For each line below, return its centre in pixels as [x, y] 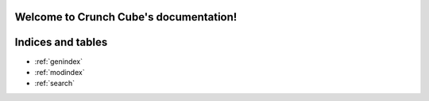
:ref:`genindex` [59, 61]
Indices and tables [61, 42]
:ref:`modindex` [60, 72]
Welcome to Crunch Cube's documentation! [126, 17]
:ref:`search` [55, 84]
